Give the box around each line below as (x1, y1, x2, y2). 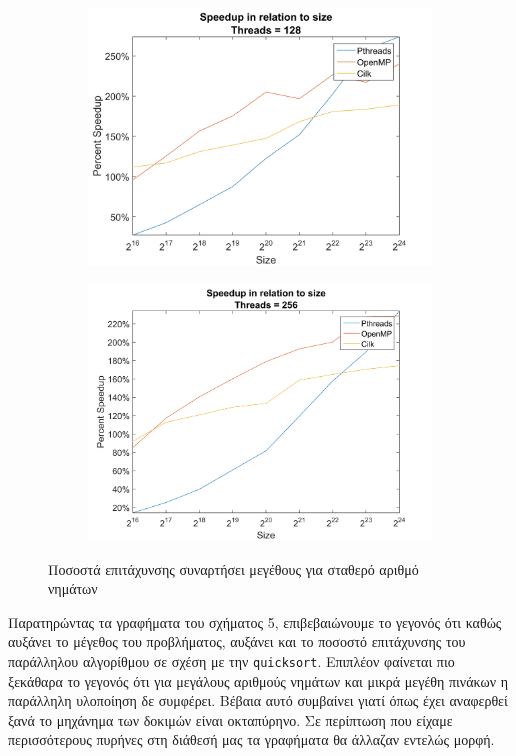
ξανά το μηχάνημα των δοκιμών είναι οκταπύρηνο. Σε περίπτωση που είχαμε (8, 709, 453, 730)
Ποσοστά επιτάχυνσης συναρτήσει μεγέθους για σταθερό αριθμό (48, 558, 419, 579)
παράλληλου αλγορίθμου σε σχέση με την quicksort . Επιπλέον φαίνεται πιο (8, 650, 455, 671)
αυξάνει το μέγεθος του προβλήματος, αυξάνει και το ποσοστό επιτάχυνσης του (8, 631, 466, 652)
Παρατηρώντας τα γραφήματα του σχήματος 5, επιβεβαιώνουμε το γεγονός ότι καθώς (8, 611, 502, 632)
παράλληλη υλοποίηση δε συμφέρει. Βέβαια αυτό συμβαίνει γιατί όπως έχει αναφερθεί (8, 690, 508, 711)
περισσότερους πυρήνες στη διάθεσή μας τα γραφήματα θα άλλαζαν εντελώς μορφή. (8, 729, 495, 750)
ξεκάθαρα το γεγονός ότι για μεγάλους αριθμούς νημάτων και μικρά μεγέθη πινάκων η (8, 670, 508, 691)
